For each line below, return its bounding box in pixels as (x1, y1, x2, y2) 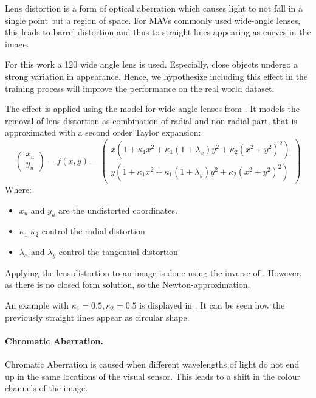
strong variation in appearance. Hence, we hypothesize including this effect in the (5, 69, 308, 82)
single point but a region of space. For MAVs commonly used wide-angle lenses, (5, 13, 301, 26)
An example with (5, 299, 69, 312)
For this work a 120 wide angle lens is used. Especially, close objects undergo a (5, 58, 298, 71)
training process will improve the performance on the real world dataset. (5, 82, 275, 94)
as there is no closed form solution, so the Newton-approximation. (5, 278, 250, 291)
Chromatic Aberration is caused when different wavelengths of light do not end (5, 358, 300, 371)
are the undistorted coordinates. (58, 203, 177, 216)
